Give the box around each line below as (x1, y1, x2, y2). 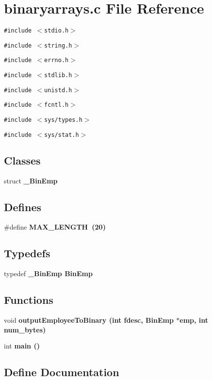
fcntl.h (44, 101, 69, 109)
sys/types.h (44, 116, 82, 124)
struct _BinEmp (4, 175, 58, 185)
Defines (4, 199, 42, 214)
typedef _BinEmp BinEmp (4, 268, 93, 279)
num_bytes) (4, 324, 46, 334)
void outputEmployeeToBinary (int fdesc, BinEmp (4, 314, 174, 325)
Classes (4, 152, 41, 167)
